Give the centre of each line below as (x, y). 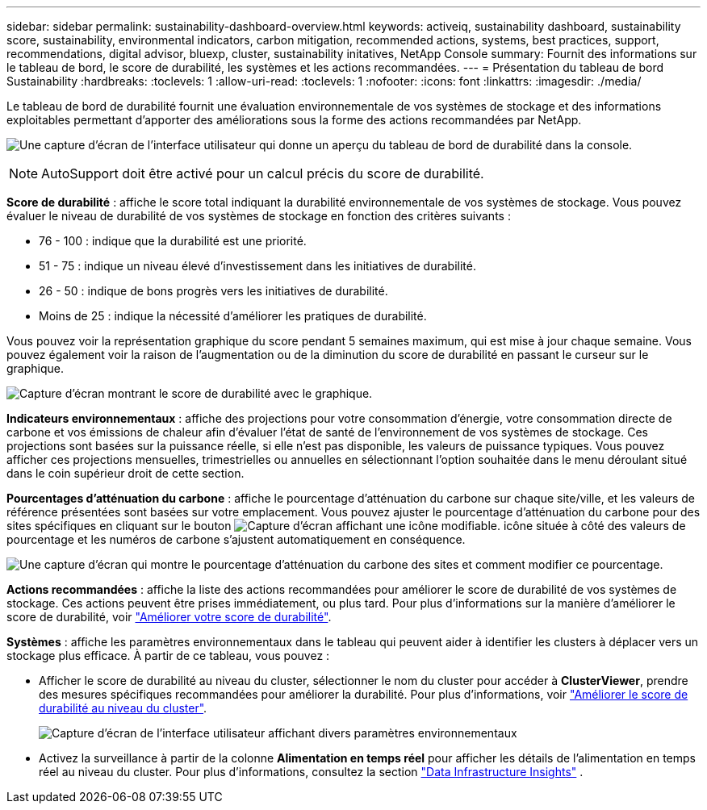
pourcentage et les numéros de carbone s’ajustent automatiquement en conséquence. (236, 539)
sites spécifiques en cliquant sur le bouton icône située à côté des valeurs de (346, 526)
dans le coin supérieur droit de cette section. (126, 473)
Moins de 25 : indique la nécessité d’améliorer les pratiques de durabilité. (233, 316)
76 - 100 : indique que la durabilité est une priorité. (173, 241)
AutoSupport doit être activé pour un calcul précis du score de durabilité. (263, 173)
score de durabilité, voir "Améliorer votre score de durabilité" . (169, 617)
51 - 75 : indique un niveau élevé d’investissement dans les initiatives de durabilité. (257, 266)
